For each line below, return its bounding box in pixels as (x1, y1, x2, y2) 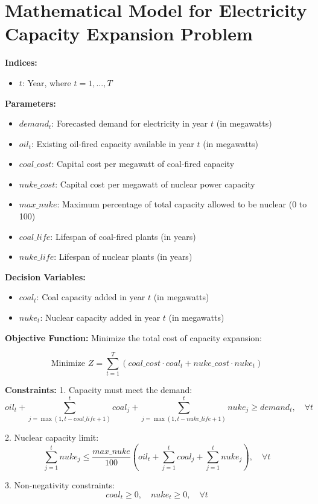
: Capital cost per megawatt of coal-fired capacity (51, 157, 235, 170)
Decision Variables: (5, 270, 86, 283)
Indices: (5, 56, 37, 69)
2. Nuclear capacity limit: (5, 431, 99, 444)
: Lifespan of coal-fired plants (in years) (50, 230, 196, 242)
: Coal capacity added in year (36, 291, 145, 303)
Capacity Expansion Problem (5, 21, 253, 46)
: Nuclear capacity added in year (40, 311, 161, 324)
